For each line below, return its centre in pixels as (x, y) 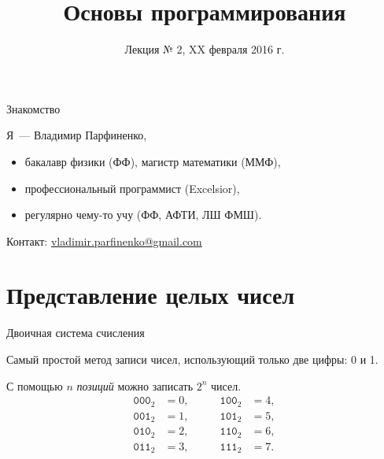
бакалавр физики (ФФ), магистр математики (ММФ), (153, 161)
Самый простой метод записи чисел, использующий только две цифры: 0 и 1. (192, 359)
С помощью (35, 385)
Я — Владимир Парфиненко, (77, 135)
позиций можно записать (135, 385)
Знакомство (33, 108)
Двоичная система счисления (76, 333)
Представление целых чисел (151, 295)
